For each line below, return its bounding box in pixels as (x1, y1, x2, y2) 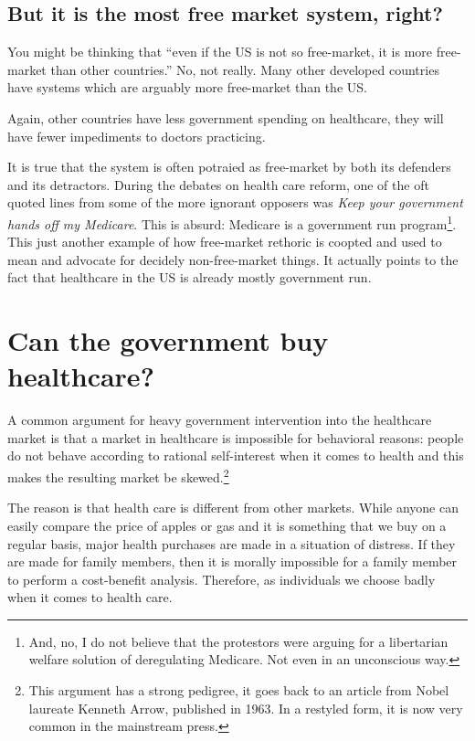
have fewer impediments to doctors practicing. (7, 126, 266, 145)
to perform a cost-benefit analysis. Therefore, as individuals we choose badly (7, 569, 436, 588)
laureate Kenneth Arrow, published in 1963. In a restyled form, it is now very (28, 698, 463, 717)
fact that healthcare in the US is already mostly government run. (7, 268, 372, 287)
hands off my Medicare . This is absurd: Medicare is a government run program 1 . (7, 211, 457, 233)
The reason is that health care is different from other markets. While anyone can (7, 498, 459, 517)
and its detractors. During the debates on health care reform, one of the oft (7, 175, 429, 194)
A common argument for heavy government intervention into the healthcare (7, 410, 432, 429)
